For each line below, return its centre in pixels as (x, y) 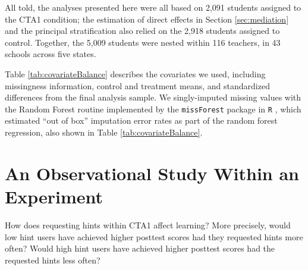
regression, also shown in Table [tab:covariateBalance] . (104, 132)
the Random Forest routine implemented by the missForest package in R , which (153, 109)
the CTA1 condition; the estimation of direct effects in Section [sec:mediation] (147, 19)
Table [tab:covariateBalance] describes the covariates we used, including (135, 73)
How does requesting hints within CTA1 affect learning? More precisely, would (148, 225)
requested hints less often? (53, 260)
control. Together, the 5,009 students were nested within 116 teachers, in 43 (143, 42)
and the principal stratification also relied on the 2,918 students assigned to (142, 31)
